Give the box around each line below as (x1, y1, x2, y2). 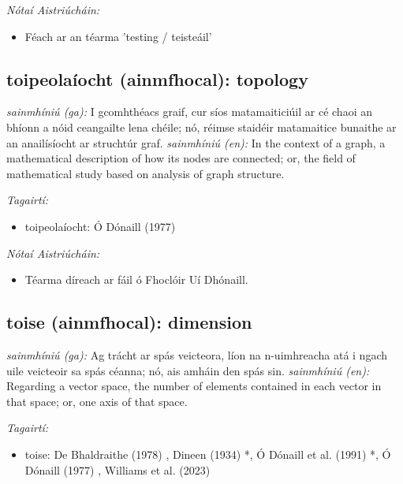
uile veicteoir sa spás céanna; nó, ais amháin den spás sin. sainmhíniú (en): (6, 362, 370, 378)
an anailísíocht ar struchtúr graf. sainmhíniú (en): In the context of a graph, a (6, 134, 386, 151)
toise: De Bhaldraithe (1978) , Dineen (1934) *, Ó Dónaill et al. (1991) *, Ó (24, 445, 391, 462)
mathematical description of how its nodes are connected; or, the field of (6, 150, 356, 166)
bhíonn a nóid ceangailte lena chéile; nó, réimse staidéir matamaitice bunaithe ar (6, 118, 397, 135)
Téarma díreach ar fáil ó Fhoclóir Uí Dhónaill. (24, 271, 248, 288)
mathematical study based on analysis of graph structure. (6, 165, 285, 181)
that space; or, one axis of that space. (6, 393, 188, 409)
